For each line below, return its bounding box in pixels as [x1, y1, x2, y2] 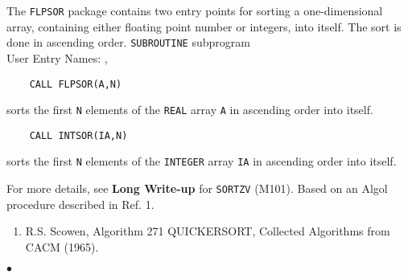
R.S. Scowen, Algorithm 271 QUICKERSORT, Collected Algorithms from [25, 223, 390, 239]
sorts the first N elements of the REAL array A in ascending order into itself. [6, 101, 373, 118]
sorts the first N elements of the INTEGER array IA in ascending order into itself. [6, 153, 397, 170]
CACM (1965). [25, 238, 99, 255]
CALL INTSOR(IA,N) [29, 129, 128, 141]
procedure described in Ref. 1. [6, 195, 155, 212]
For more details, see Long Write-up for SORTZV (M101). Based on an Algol [6, 180, 388, 197]
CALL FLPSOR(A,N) [29, 78, 122, 90]
